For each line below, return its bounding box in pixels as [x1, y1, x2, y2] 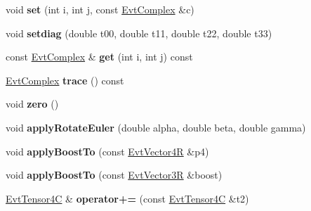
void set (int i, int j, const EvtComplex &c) [6, 2, 194, 16]
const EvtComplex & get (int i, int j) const [6, 49, 193, 64]
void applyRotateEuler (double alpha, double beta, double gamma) [6, 120, 306, 134]
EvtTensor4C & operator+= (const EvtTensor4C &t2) [6, 191, 249, 205]
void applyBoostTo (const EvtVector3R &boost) [6, 167, 223, 182]
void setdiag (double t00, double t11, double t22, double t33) [6, 25, 272, 40]
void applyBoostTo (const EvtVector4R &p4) [6, 143, 209, 158]
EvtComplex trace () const [6, 72, 124, 87]
